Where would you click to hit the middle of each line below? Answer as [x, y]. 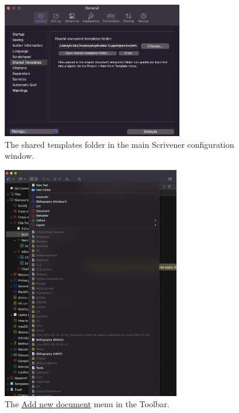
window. [20, 156]
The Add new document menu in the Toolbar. [87, 404]
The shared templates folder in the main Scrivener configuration [119, 144]
